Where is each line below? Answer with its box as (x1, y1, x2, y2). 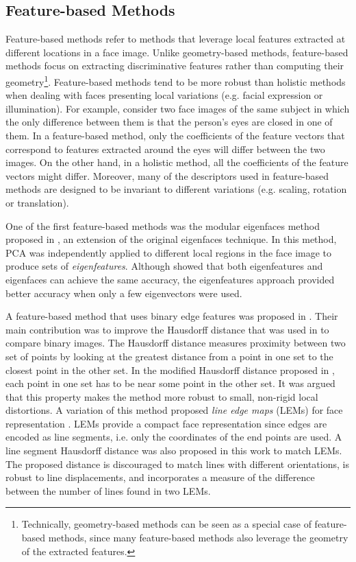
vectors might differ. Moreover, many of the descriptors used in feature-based (5, 168, 329, 183)
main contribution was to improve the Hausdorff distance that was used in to (5, 322, 329, 336)
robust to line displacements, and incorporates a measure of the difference (5, 470, 315, 484)
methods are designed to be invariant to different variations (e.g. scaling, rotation (5, 182, 347, 196)
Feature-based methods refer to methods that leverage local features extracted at (5, 32, 346, 46)
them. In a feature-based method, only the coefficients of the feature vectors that (5, 128, 345, 143)
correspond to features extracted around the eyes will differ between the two (5, 141, 325, 156)
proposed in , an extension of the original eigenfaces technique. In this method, (5, 232, 337, 246)
